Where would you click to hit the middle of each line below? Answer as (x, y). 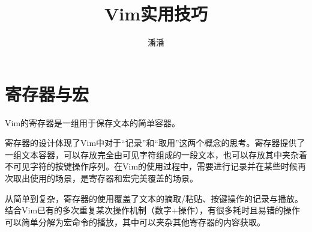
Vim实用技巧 (156, 14)
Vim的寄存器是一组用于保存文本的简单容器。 (93, 122)
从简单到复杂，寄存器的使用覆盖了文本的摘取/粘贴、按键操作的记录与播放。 (154, 198)
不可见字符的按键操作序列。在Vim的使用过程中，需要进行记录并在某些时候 (151, 166)
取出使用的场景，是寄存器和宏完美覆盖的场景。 (105, 178)
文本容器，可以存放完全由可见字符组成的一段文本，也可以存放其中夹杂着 (164, 154)
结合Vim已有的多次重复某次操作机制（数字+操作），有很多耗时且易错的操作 (152, 210)
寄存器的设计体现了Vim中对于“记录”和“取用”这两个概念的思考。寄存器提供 (151, 143)
